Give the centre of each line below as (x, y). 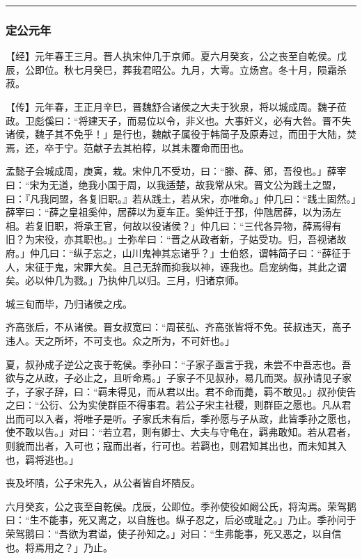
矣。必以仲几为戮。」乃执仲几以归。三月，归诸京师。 (125, 280)
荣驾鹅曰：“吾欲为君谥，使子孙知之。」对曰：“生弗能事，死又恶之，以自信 (174, 534)
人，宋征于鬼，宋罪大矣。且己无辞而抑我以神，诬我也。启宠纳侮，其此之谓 (176, 266)
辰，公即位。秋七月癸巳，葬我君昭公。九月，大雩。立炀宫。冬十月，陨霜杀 (176, 69)
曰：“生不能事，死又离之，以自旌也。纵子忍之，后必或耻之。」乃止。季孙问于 (181, 520)
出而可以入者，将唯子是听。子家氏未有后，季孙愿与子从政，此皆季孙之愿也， (181, 418)
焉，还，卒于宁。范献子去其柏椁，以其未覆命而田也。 (127, 147)
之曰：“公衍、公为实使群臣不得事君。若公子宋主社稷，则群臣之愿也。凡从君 (179, 405)
